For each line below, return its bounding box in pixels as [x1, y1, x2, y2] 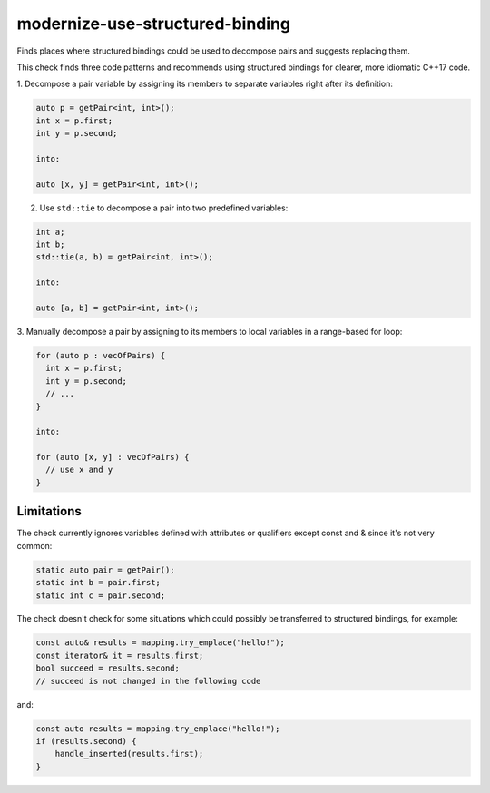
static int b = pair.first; [35, 577, 161, 588]
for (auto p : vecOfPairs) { [35, 350, 166, 360]
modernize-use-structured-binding [16, 14, 290, 34]
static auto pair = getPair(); [35, 564, 176, 575]
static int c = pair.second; [35, 590, 166, 601]
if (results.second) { [35, 736, 137, 746]
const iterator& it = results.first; [35, 650, 204, 661]
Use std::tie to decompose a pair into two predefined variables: [39, 202, 289, 213]
